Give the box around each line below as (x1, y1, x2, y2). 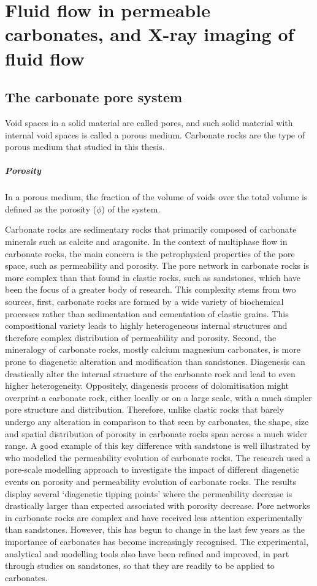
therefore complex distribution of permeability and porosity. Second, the (5, 331, 277, 344)
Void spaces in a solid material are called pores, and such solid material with (5, 116, 293, 129)
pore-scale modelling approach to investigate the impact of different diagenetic (5, 463, 299, 476)
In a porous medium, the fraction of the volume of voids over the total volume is (5, 190, 308, 203)
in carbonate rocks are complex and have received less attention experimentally (5, 511, 303, 524)
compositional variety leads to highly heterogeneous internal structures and (5, 319, 288, 332)
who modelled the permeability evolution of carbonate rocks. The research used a (5, 451, 311, 464)
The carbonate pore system (5, 88, 183, 107)
